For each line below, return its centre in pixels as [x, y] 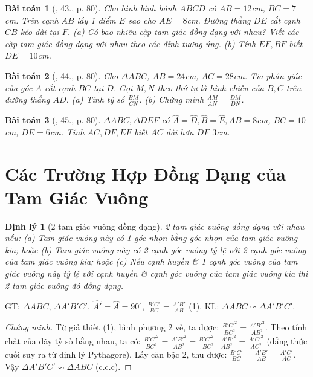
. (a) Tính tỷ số [95, 99]
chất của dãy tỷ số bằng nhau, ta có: [73, 341]
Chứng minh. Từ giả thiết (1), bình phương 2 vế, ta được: [112, 327]
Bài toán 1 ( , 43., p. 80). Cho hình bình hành [91, 8]
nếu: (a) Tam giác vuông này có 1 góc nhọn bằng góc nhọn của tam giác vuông [151, 238]
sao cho [142, 20]
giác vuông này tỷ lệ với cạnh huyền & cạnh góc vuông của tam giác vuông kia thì [156, 273]
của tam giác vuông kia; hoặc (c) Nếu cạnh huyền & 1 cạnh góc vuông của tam [151, 261]
